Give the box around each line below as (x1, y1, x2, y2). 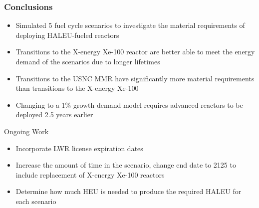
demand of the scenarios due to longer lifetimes (15, 56, 160, 66)
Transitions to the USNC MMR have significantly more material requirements (15, 73, 255, 83)
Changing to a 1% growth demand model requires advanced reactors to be (15, 99, 243, 110)
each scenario (15, 196, 56, 206)
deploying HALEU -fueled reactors (15, 29, 119, 40)
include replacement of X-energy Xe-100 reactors (15, 169, 165, 180)
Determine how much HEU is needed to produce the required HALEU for (15, 186, 242, 197)
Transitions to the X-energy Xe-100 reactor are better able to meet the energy (15, 46, 255, 57)
